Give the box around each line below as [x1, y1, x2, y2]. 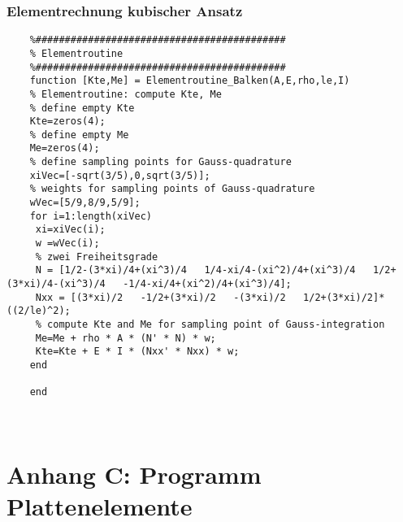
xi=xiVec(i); [35, 224, 106, 236]
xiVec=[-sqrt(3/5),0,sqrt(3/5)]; [29, 169, 210, 181]
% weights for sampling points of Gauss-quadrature [29, 183, 315, 195]
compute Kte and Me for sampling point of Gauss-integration [47, 319, 385, 330]
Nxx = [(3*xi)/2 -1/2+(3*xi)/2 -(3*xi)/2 [35, 291, 286, 303]
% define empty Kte [29, 102, 135, 114]
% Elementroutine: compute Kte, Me [29, 88, 222, 100]
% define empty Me [29, 128, 129, 141]
